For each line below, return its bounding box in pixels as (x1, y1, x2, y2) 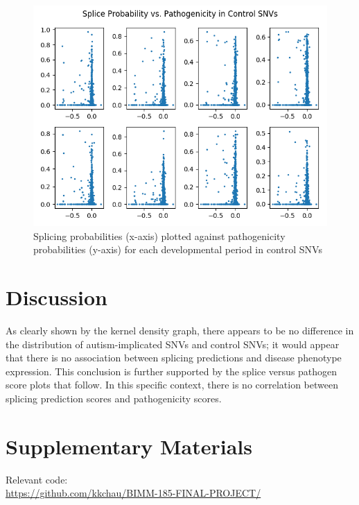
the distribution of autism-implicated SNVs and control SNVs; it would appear (6, 336, 340, 351)
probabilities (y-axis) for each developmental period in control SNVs (33, 242, 322, 257)
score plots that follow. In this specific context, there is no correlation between (6, 377, 339, 392)
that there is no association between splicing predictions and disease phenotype (6, 350, 342, 365)
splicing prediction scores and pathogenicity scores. (6, 391, 222, 405)
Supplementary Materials (6, 431, 252, 460)
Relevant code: (6, 472, 68, 486)
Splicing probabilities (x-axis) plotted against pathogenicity (33, 228, 286, 243)
